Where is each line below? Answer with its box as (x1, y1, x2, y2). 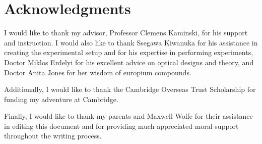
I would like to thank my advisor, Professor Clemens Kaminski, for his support (4, 27, 248, 38)
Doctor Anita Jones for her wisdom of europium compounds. (4, 67, 191, 77)
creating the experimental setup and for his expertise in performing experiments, (4, 47, 253, 58)
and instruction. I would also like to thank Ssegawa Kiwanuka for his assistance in (4, 37, 258, 47)
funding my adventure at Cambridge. (4, 93, 118, 104)
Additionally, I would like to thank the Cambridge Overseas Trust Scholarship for (4, 84, 256, 94)
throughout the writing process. (4, 130, 102, 141)
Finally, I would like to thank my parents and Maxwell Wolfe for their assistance (4, 111, 253, 121)
